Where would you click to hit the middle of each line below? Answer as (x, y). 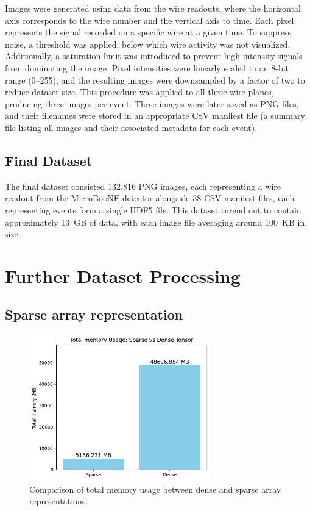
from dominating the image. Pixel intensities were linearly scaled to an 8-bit (147, 67)
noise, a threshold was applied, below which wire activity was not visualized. (148, 44)
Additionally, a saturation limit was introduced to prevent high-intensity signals (154, 56)
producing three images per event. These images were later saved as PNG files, (152, 103)
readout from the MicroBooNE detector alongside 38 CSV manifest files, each (150, 198)
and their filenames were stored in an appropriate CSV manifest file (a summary (155, 116)
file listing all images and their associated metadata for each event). (131, 127)
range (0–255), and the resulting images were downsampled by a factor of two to (155, 80)
